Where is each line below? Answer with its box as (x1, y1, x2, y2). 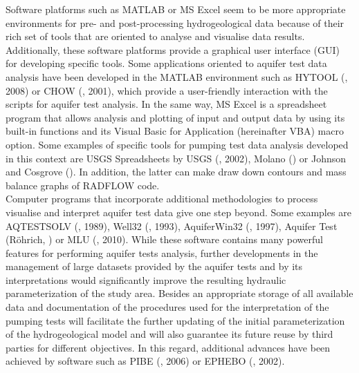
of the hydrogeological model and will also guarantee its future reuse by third (6, 327, 333, 341)
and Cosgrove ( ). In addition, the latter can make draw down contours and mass (6, 164, 347, 179)
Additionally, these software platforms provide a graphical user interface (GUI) (6, 42, 340, 57)
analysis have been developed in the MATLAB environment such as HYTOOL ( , (6, 69, 348, 84)
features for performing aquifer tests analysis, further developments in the (6, 245, 318, 260)
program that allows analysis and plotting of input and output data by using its (6, 110, 345, 124)
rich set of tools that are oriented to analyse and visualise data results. (6, 29, 305, 44)
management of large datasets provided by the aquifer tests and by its (6, 259, 303, 274)
